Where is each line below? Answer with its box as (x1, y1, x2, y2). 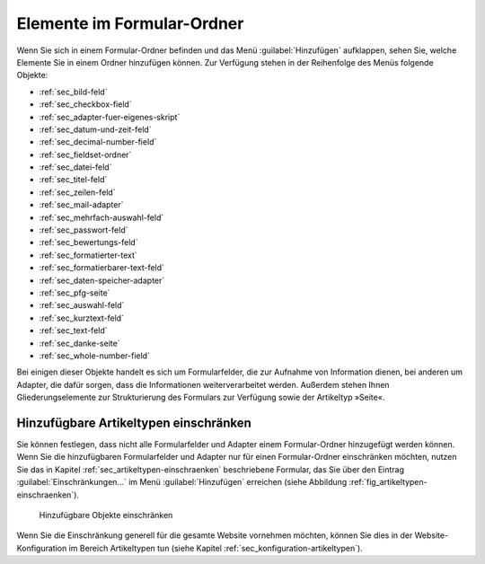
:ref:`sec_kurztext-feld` (39, 313, 125, 323)
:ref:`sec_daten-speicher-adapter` (39, 275, 165, 286)
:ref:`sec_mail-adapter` (39, 199, 124, 210)
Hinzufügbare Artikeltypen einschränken (16, 415, 251, 430)
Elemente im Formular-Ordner (16, 13, 244, 33)
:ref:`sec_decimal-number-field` (39, 137, 157, 147)
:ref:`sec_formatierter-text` (39, 250, 138, 260)
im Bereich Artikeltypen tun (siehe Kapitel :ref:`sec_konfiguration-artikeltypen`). (68, 542, 363, 553)
